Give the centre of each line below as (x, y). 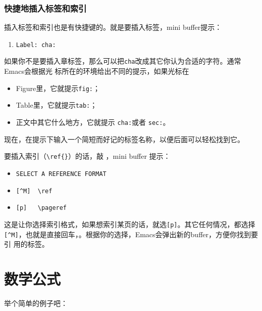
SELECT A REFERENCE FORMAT (61, 174)
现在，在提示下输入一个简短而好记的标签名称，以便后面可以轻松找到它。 (124, 139)
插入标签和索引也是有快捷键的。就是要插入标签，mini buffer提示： (113, 27)
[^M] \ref (34, 191)
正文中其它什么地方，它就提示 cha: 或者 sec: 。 (93, 122)
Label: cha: (36, 45)
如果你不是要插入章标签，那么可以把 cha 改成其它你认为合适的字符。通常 (123, 61)
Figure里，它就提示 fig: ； (58, 88)
